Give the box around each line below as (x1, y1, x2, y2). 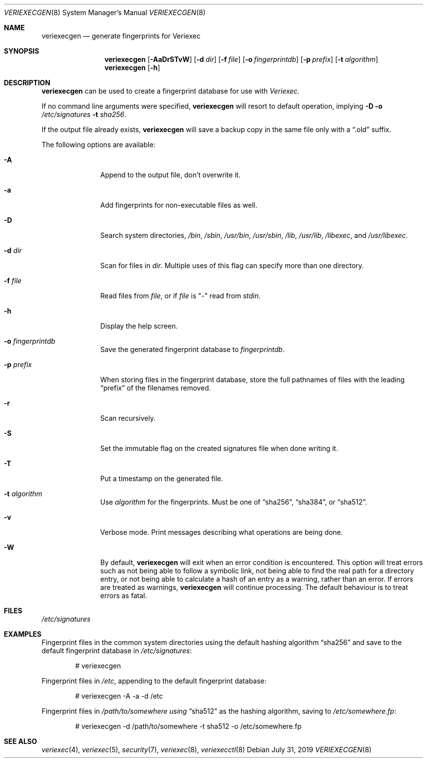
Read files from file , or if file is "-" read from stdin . (100, 292, 261, 300)
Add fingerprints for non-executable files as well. (100, 201, 257, 209)
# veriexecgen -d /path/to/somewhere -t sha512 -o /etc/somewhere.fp (75, 722, 302, 730)
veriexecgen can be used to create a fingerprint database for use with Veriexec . (41, 87, 300, 95)
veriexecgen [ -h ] (104, 63, 160, 72)
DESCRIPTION (4, 78, 51, 87)
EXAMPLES (4, 630, 41, 638)
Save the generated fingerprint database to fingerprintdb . (100, 345, 285, 353)
